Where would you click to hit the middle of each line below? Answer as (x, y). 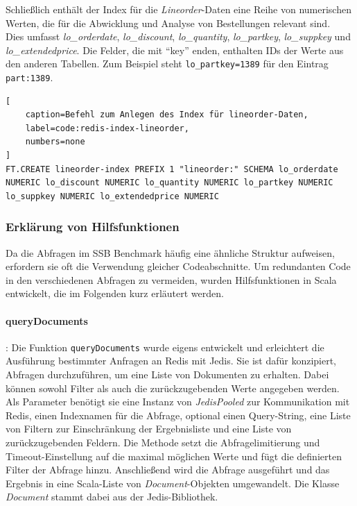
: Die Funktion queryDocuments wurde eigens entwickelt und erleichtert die (165, 347)
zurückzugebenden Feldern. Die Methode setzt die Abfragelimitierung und (163, 442)
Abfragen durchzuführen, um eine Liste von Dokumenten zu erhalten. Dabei (167, 374)
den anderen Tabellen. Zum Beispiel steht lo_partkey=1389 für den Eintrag (167, 64)
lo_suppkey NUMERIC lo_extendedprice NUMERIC (112, 196)
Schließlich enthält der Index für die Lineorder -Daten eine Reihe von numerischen (178, 9)
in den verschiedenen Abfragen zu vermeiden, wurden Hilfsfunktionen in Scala (171, 279)
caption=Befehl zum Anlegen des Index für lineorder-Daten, (167, 115)
